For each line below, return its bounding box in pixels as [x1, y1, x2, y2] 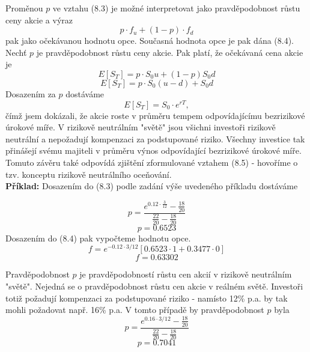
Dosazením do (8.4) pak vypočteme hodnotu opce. [5, 231, 191, 244]
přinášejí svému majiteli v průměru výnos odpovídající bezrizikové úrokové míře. [5, 144, 302, 157]
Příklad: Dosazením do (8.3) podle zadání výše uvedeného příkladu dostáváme [5, 180, 298, 192]
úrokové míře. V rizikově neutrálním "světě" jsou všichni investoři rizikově [5, 121, 276, 133]
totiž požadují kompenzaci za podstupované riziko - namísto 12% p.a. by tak [5, 291, 288, 304]
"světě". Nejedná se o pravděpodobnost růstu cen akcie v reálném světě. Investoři [5, 280, 303, 293]
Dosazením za [5, 87, 56, 100]
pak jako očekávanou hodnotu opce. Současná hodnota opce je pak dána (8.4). [5, 34, 294, 47]
